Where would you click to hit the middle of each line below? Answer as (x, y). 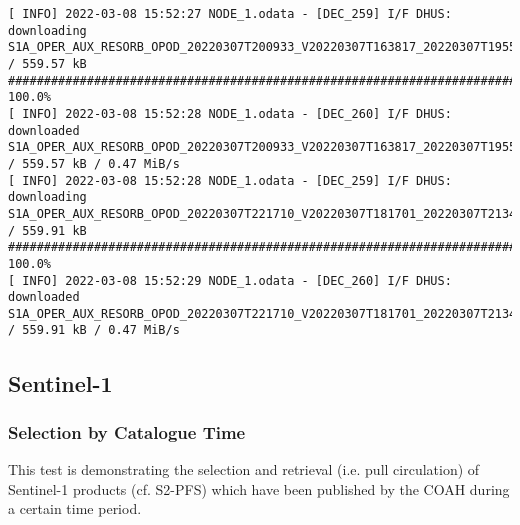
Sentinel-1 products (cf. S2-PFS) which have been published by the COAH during (259, 488)
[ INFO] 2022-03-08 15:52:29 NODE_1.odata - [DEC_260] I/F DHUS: (230, 280)
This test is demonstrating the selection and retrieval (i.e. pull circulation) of (244, 469)
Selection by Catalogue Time (127, 431)
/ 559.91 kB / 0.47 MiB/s (94, 330)
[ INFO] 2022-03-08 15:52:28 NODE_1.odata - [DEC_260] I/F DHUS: (230, 113)
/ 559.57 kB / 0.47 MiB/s (94, 163)
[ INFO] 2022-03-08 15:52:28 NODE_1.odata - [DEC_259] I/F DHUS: (230, 180)
